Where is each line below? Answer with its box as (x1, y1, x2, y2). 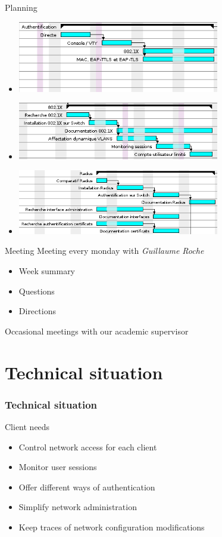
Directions (18, 305, 56, 317)
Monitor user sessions (18, 461, 97, 473)
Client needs (5, 420, 50, 432)
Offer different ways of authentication (18, 480, 155, 493)
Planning (5, 1, 37, 13)
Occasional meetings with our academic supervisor (5, 324, 189, 337)
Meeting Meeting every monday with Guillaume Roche (5, 244, 204, 257)
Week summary (18, 265, 76, 277)
